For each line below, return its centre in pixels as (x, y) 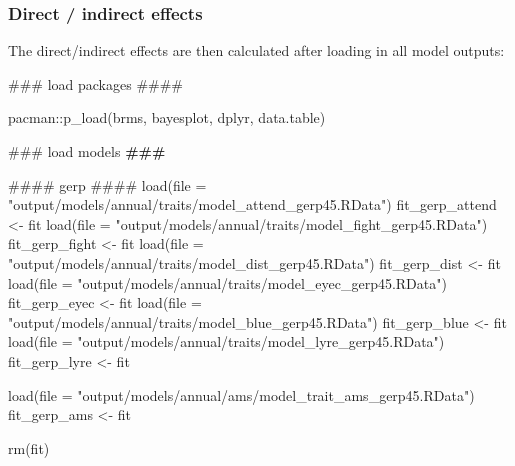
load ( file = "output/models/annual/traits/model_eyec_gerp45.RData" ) (227, 282)
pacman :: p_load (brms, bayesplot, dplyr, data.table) (167, 117)
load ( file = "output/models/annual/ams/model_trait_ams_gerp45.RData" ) (241, 394)
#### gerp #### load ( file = (107, 184)
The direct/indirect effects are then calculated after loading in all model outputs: (256, 50)
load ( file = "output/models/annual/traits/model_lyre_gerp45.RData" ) (226, 341)
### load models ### (87, 151)
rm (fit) (29, 447)
